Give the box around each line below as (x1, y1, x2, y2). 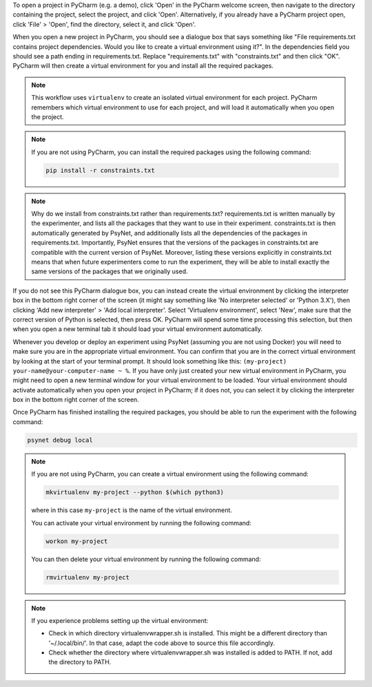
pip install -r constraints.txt (45, 166, 155, 174)
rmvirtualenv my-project (45, 573, 130, 581)
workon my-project (45, 537, 108, 545)
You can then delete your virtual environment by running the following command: (31, 555, 261, 563)
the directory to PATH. (48, 658, 112, 666)
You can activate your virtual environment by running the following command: (31, 518, 251, 527)
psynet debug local (27, 436, 93, 444)
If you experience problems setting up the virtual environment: (31, 616, 209, 624)
